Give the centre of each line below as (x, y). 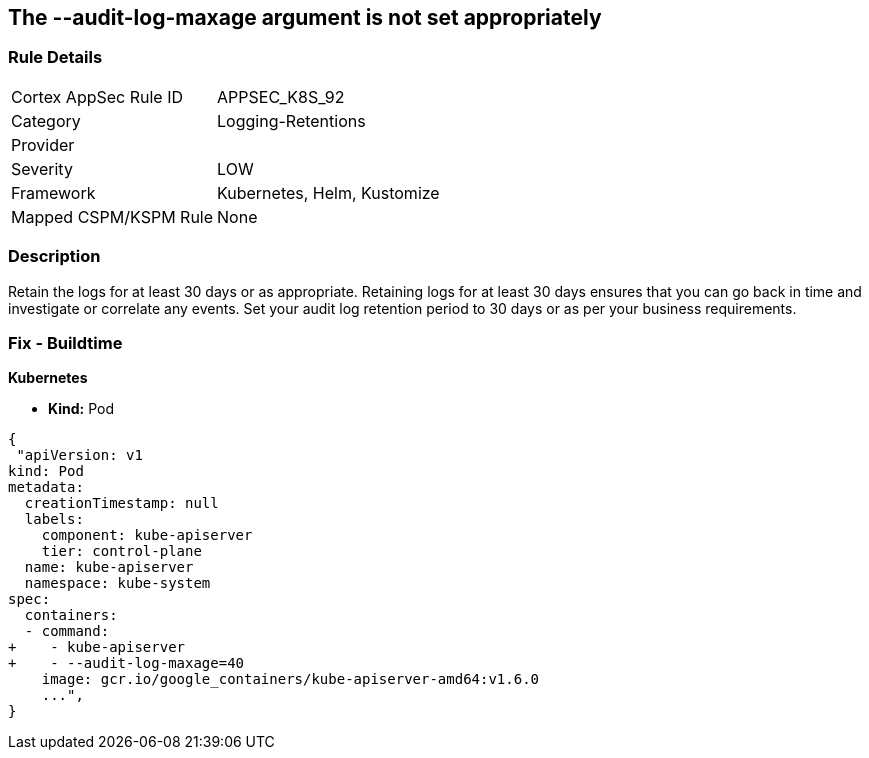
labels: (54, 519)
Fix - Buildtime (65, 342)
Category (46, 120)
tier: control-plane (121, 551)
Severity (42, 168)
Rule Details (55, 57)
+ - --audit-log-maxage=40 (126, 663)
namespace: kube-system (117, 583)
